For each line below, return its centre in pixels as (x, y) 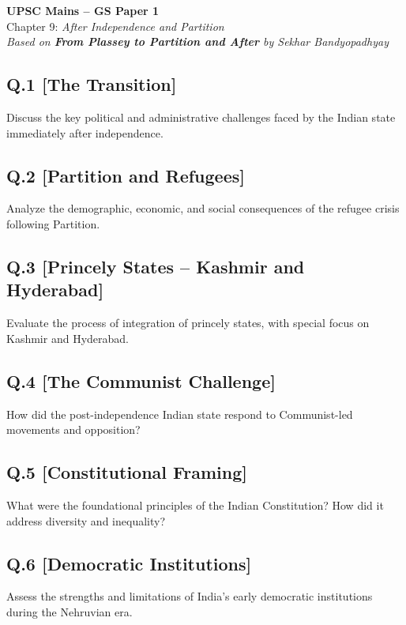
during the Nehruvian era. (70, 611)
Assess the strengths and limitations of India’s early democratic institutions (190, 596)
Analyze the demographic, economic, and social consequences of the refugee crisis (203, 208)
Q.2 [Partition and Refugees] (126, 175)
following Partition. (53, 223)
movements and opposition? (73, 429)
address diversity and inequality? (86, 520)
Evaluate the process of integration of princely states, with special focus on (188, 323)
